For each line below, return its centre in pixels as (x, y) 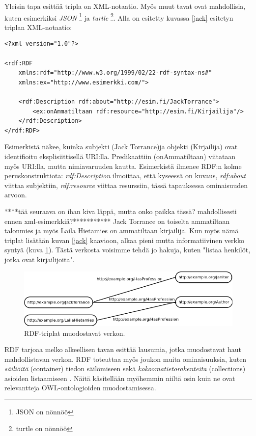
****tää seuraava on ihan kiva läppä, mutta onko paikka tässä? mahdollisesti (121, 211)
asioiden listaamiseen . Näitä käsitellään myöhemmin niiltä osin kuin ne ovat (120, 378)
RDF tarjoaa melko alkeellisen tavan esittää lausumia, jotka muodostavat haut (123, 349)
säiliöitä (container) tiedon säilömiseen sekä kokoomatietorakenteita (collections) (125, 368)
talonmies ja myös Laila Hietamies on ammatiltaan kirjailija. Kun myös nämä (122, 231)
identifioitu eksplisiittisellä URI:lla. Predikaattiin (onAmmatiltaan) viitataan (120, 156)
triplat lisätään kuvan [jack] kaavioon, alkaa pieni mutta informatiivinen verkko (124, 240)
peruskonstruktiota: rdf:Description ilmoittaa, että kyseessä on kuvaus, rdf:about (125, 176)
